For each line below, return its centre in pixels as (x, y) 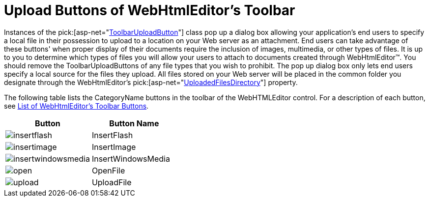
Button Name (134, 123)
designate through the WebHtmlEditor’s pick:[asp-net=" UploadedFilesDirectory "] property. (151, 82)
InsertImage (114, 147)
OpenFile (108, 170)
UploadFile (112, 182)
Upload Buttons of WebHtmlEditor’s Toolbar (150, 10)
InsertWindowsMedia (131, 158)
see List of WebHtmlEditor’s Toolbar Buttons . (76, 106)
